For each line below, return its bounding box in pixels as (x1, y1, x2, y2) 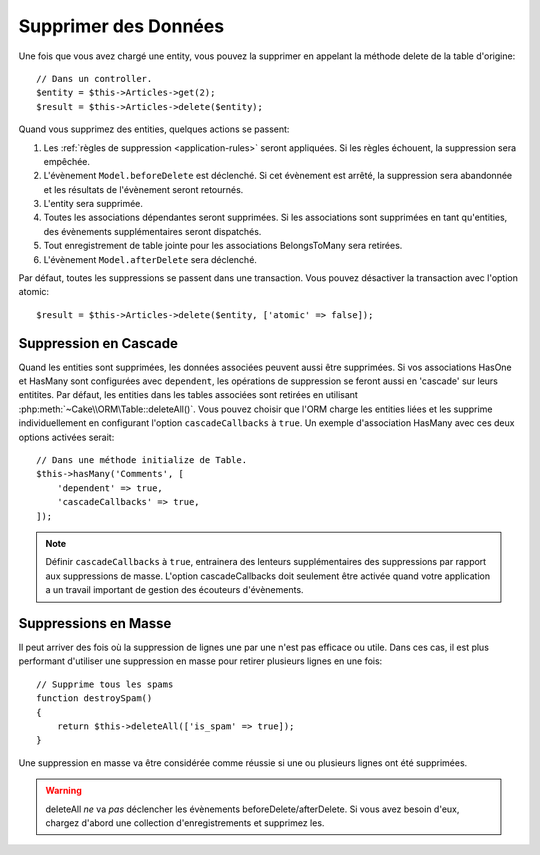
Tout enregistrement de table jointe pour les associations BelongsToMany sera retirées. (43, 240, 403, 252)
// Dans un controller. (36, 73, 153, 84)
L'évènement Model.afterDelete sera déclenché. (43, 253, 257, 265)
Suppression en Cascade (18, 335, 179, 352)
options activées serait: (18, 431, 115, 443)
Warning (45, 785, 82, 797)
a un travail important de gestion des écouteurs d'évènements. (45, 584, 304, 596)
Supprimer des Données (18, 15, 225, 37)
